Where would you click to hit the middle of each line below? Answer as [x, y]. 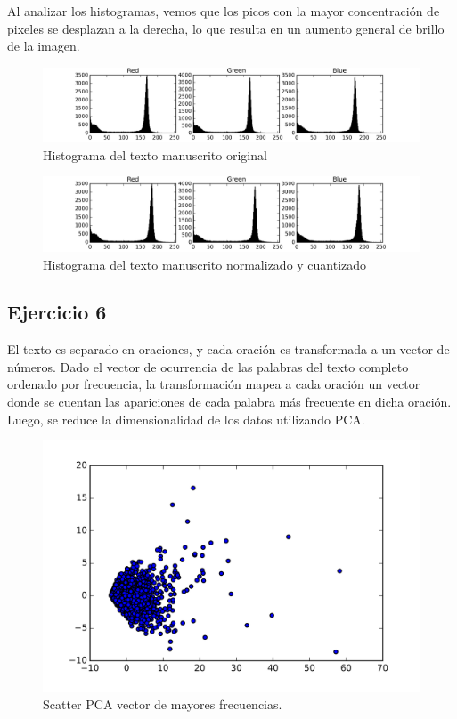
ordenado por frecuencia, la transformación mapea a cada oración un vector [214, 384]
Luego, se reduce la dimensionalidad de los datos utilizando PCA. [186, 419]
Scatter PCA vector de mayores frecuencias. [163, 704]
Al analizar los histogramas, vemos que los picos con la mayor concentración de [224, 11]
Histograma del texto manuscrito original [155, 154]
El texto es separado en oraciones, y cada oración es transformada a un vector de [228, 349]
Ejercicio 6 [57, 312]
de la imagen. [44, 46]
